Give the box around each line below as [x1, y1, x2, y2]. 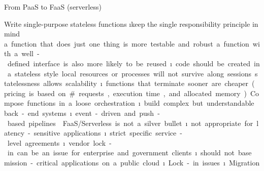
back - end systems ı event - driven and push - [4, 107, 160, 118]
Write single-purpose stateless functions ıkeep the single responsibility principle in [4, 18, 258, 29]
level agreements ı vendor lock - [7, 137, 112, 148]
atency [4, 127, 25, 138]
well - [21, 48, 40, 59]
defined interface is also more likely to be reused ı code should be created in [7, 58, 260, 68]
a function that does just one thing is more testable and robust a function [4, 38, 249, 49]
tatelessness [4, 78, 40, 89]
